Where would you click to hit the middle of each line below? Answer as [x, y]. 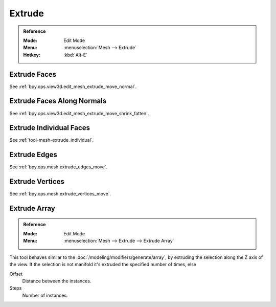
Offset [16, 274]
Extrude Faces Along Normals [58, 101]
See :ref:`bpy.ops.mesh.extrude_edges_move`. [59, 167]
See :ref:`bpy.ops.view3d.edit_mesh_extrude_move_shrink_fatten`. [79, 113]
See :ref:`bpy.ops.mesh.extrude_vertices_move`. [60, 194]
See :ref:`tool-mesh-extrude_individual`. [52, 140]
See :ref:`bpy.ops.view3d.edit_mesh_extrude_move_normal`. [73, 86]
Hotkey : [32, 55]
